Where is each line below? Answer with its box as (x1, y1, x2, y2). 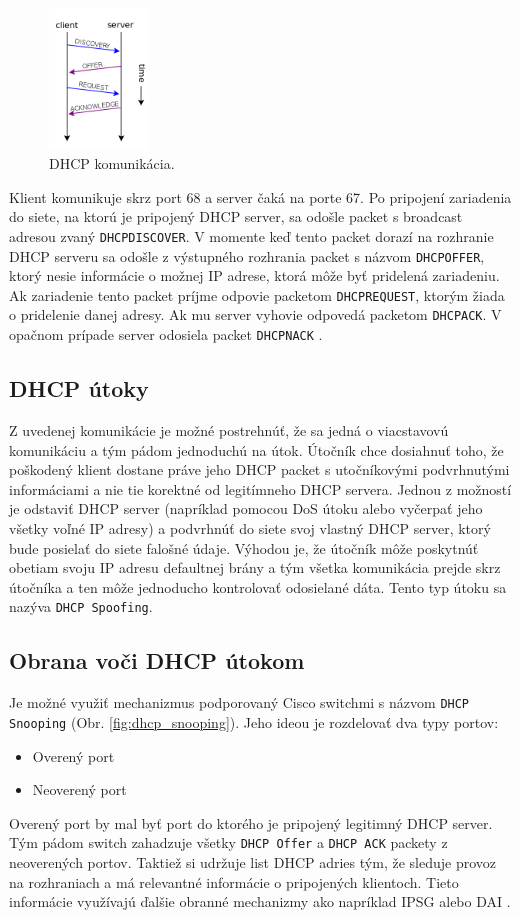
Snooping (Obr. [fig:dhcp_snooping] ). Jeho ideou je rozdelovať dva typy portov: (9, 711, 499, 732)
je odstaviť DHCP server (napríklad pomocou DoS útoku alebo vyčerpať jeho (9, 498, 483, 519)
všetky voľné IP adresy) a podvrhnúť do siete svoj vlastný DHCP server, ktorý (9, 517, 491, 538)
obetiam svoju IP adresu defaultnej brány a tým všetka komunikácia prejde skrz (9, 557, 501, 578)
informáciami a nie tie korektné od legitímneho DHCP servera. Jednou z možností (9, 478, 512, 499)
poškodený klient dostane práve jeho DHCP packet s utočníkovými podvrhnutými (9, 459, 510, 480)
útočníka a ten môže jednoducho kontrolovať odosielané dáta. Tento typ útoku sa (9, 576, 507, 597)
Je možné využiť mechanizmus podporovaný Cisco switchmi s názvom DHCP (9, 692, 470, 713)
